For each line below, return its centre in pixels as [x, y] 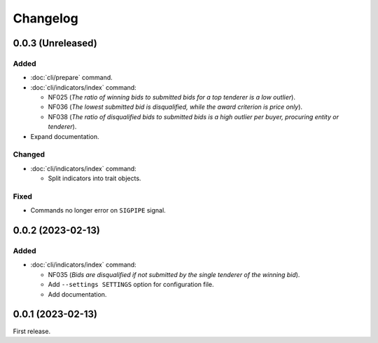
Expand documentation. [65, 136]
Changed [29, 154]
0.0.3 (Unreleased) [55, 43]
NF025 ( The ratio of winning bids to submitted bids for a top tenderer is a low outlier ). [171, 97]
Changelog [45, 18]
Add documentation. [77, 294]
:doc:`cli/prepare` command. [72, 78]
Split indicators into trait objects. [94, 178]
